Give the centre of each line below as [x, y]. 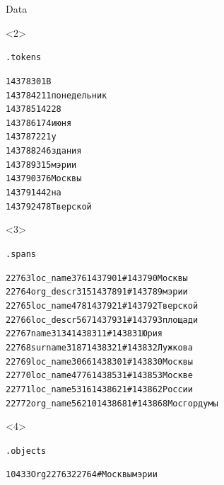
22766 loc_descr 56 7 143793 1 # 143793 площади [102, 320]
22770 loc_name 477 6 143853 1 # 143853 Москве [99, 376]
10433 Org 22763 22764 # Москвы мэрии [82, 475]
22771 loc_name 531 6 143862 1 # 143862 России [99, 389]
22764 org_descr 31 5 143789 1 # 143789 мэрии [97, 292]
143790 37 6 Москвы [44, 179]
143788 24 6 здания [44, 151]
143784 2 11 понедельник [57, 95]
